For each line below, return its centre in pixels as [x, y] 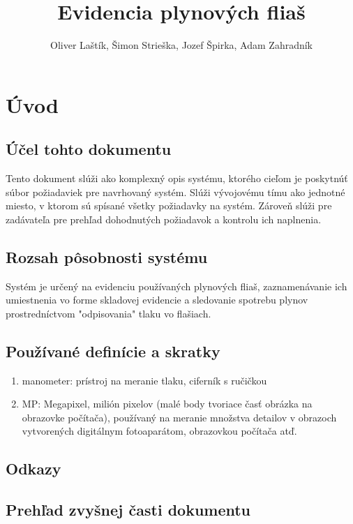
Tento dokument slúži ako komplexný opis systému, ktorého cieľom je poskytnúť [177, 178]
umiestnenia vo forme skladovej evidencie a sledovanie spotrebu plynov [157, 300]
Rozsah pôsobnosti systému [107, 256]
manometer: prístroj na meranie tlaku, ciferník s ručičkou [144, 380]
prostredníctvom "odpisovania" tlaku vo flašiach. [108, 313]
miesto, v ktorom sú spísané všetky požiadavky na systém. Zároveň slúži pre [169, 205]
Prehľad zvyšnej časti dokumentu [128, 510]
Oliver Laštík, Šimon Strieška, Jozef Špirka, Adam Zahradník [181, 45]
